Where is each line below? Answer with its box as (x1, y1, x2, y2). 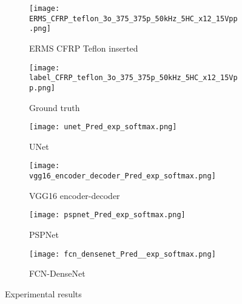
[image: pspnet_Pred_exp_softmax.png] (29, 211, 186, 220)
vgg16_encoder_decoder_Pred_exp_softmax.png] (29, 172, 216, 181)
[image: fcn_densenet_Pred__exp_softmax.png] (29, 249, 216, 258)
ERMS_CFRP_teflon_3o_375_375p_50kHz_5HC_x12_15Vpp (29, 14, 238, 23)
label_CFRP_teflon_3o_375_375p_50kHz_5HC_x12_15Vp (29, 73, 238, 83)
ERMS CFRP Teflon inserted (29, 41, 138, 54)
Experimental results (5, 287, 82, 300)
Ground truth (29, 101, 80, 113)
